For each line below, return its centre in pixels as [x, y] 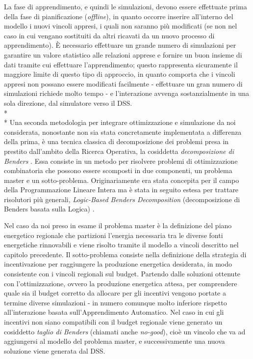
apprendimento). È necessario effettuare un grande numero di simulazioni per [120, 45]
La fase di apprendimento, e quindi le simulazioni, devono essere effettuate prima [126, 6]
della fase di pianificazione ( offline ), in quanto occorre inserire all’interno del [119, 16]
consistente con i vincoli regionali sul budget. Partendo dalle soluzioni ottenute [122, 274]
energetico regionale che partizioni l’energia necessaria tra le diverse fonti [114, 235]
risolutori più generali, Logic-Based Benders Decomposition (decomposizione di [122, 199]
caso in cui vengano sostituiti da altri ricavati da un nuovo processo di [109, 35]
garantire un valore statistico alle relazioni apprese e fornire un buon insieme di [123, 54]
